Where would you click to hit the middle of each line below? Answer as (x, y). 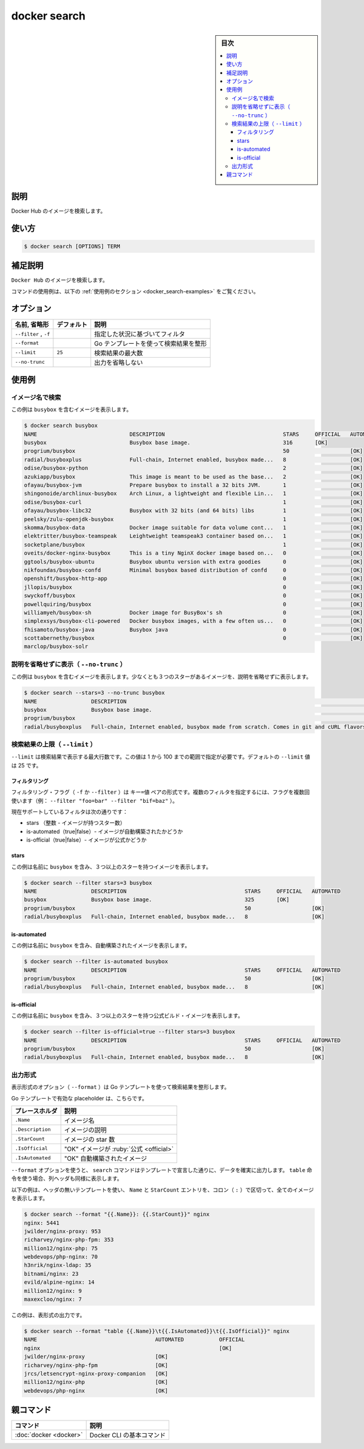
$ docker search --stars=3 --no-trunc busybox (94, 693)
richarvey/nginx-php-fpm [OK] (96, 1365)
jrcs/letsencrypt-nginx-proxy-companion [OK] (96, 1373)
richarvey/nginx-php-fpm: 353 (69, 1240)
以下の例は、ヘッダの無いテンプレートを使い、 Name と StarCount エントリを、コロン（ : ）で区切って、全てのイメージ (163, 1190)
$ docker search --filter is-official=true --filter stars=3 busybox (130, 1032)
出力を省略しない (119, 363)
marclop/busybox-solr (56, 646)
